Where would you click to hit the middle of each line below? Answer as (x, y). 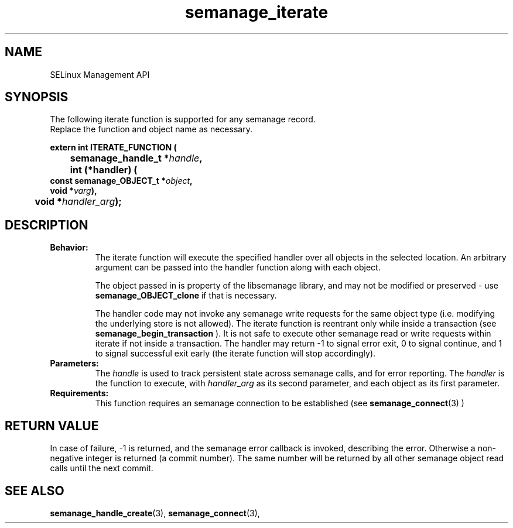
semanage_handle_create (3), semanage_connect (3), (155, 513)
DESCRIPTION (47, 225)
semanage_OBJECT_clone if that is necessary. (186, 296)
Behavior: (69, 248)
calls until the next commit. (102, 468)
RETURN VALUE (52, 426)
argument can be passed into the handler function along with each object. (238, 268)
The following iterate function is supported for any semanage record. (183, 119)
